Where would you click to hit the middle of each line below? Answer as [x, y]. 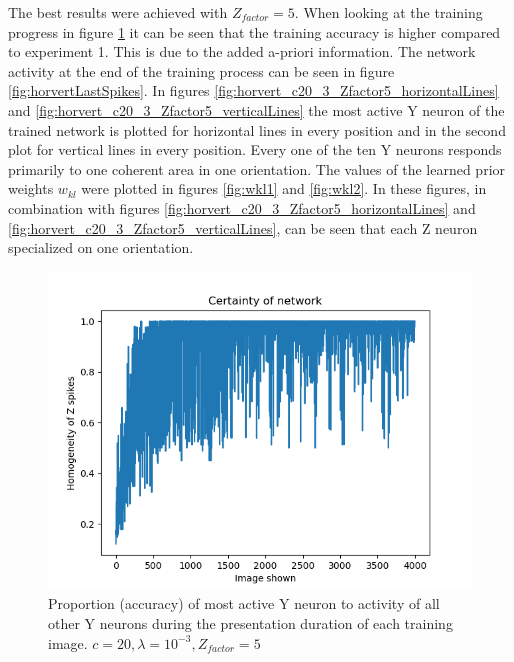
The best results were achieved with [118, 12]
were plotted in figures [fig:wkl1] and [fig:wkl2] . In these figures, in [284, 188]
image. [68, 642]
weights [31, 188]
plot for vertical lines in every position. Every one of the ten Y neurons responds [255, 149]
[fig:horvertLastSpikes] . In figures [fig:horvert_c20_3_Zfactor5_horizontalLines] [253, 90]
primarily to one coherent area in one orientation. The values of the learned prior [257, 168]
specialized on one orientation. [101, 247]
